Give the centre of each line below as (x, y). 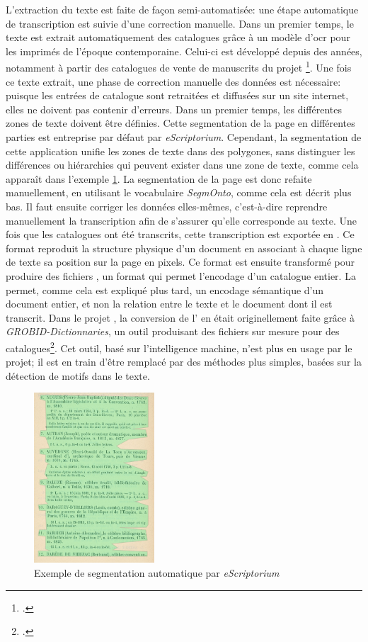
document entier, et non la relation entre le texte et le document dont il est (169, 304)
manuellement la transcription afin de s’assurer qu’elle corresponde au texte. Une (182, 220)
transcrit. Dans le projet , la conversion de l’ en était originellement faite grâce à (180, 317)
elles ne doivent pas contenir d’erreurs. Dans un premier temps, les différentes (174, 109)
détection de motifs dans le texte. (78, 375)
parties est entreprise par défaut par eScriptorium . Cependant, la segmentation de (184, 137)
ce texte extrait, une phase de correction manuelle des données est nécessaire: (173, 81)
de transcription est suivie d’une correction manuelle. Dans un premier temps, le (180, 23)
